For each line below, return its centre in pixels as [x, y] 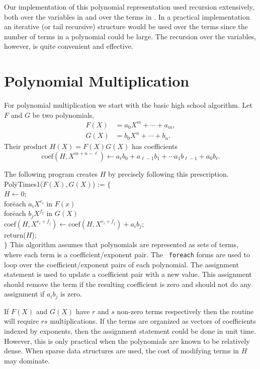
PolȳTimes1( [24, 183]
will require [21, 321]
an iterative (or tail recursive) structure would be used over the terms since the [126, 26]
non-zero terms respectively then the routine [185, 311]
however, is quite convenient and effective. [69, 46]
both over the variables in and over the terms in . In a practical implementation [127, 16]
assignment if [24, 294]
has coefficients [155, 146]
